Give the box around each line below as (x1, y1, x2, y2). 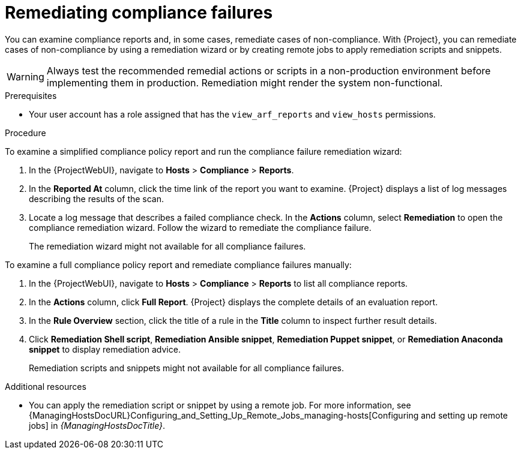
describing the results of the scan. (29, 193, 164, 204)
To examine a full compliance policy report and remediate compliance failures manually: (5, 259, 352, 270)
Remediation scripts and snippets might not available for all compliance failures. (29, 362, 345, 373)
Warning (7, 70, 44, 83)
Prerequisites (5, 90, 57, 101)
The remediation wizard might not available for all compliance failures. (29, 240, 306, 251)
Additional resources (5, 381, 86, 392)
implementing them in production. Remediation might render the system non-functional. (46, 76, 443, 89)
